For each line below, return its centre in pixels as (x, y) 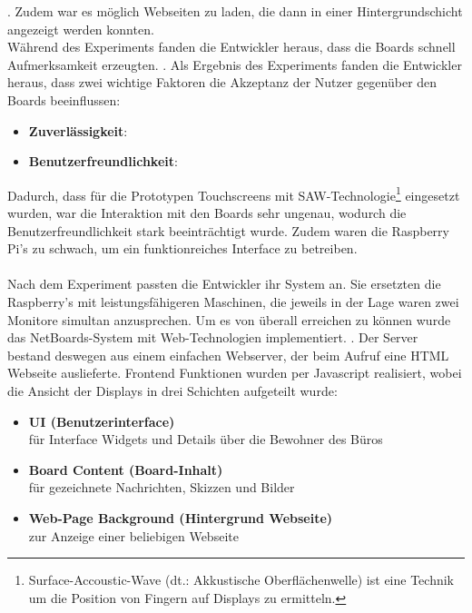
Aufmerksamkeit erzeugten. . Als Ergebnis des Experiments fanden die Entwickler (235, 64)
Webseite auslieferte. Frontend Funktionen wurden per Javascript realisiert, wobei (235, 373)
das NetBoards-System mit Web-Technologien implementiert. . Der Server (213, 337)
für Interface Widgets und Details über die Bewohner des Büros (206, 439)
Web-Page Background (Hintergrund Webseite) (181, 517)
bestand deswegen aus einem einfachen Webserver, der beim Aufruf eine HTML (228, 355)
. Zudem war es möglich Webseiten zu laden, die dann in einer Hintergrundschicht (235, 11)
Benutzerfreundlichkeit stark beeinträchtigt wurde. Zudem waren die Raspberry (228, 230)
